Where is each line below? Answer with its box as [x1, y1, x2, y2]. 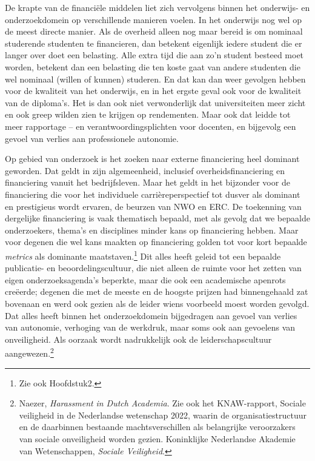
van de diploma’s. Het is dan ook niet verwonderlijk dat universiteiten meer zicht [5, 96, 306, 109]
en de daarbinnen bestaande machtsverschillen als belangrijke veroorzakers [19, 420, 296, 433]
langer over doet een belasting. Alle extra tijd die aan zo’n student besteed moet [5, 49, 304, 61]
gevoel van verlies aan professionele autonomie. [5, 132, 179, 144]
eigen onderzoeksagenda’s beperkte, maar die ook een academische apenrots [5, 273, 286, 286]
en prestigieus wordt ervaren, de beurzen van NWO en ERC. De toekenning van [5, 200, 302, 212]
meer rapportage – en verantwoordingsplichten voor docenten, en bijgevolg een [5, 119, 296, 132]
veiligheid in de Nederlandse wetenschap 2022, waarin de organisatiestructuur [19, 408, 307, 421]
